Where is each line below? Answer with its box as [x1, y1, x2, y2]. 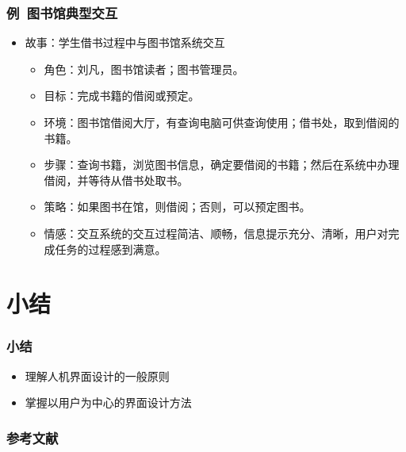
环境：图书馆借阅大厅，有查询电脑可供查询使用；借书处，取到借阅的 [44, 114, 400, 130]
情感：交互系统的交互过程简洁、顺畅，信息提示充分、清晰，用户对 [44, 224, 389, 241]
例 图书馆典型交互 [6, 2, 118, 22]
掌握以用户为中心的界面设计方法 [25, 394, 192, 411]
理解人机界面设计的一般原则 [25, 367, 170, 384]
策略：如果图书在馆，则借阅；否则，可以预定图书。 [44, 198, 311, 215]
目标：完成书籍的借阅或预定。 [44, 87, 200, 104]
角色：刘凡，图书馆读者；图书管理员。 [44, 60, 244, 77]
